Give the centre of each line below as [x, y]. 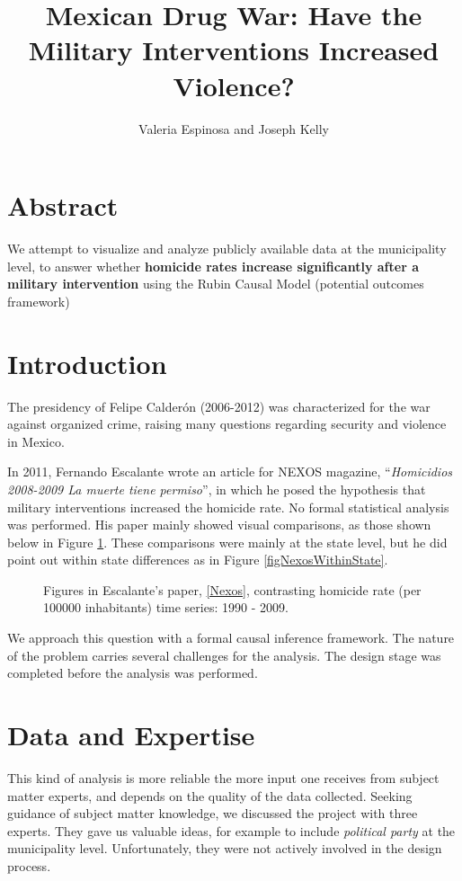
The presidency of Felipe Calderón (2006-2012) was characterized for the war [219, 406]
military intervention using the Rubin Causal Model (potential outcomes [216, 284]
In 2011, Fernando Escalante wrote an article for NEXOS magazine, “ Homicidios [230, 472]
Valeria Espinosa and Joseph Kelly [234, 128]
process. [29, 865]
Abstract [63, 205]
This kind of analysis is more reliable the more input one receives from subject [223, 777]
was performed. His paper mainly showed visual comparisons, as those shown [219, 525]
